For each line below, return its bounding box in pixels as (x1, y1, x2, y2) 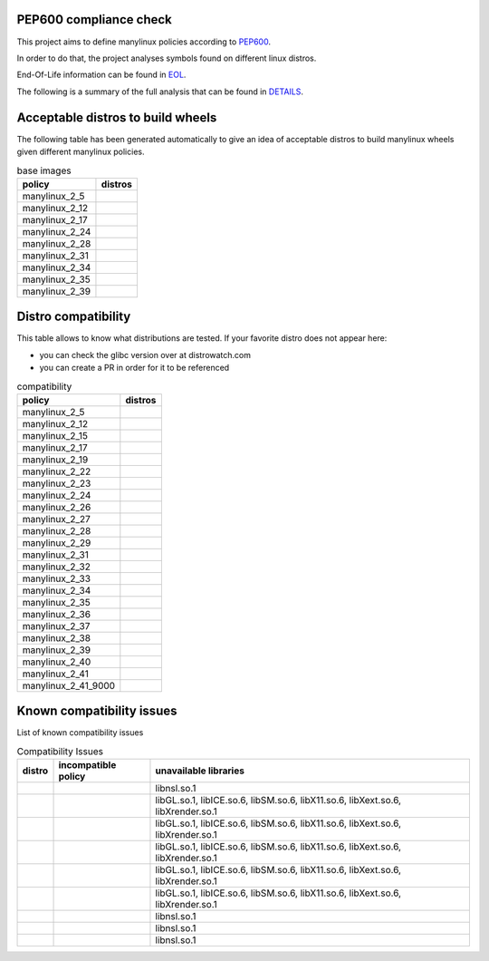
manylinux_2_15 (22, 429, 89, 442)
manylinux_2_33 (22, 572, 91, 585)
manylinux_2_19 (22, 453, 89, 466)
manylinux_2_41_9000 (22, 679, 116, 692)
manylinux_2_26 (22, 500, 91, 513)
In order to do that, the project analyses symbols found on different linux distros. (16, 53, 317, 63)
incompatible (58, 759, 117, 772)
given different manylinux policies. (16, 146, 145, 157)
